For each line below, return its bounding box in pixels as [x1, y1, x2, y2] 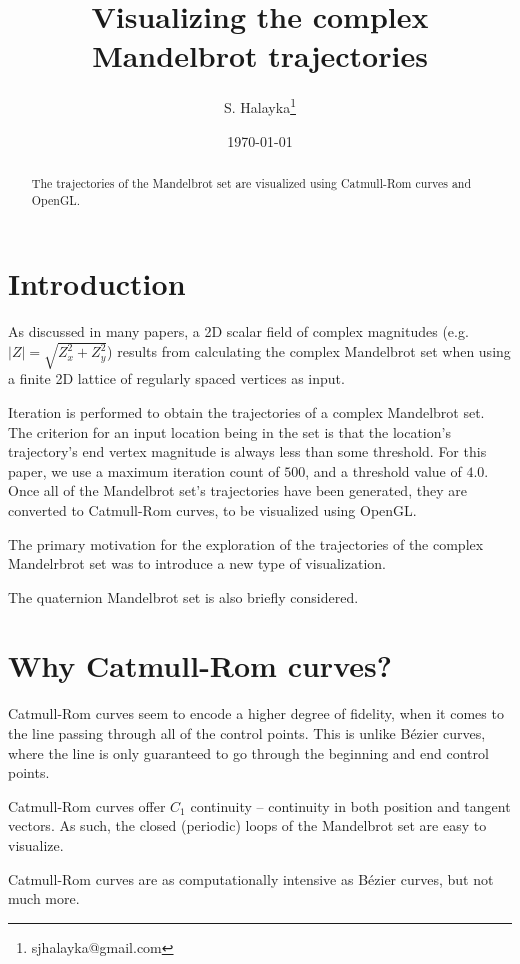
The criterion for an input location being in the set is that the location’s [8, 421, 451, 442]
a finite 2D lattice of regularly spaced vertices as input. [8, 368, 345, 389]
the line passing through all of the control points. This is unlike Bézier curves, [8, 723, 486, 743]
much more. [8, 888, 80, 909]
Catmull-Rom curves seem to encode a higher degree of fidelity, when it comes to [8, 703, 504, 724]
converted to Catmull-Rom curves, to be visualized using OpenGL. [8, 499, 417, 520]
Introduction [8, 263, 186, 304]
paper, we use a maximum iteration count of [8, 460, 280, 481]
